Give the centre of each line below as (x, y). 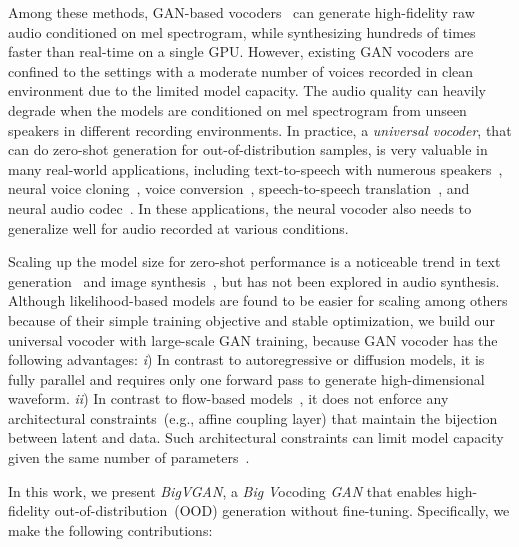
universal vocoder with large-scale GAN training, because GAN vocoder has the (253, 339)
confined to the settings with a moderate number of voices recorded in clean (241, 70)
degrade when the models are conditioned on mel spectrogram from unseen (237, 109)
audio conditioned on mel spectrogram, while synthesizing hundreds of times (242, 31)
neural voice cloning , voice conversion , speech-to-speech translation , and (239, 188)
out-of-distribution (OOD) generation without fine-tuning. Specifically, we (282, 510)
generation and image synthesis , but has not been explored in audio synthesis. (254, 280)
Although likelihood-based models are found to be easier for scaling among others (258, 300)
